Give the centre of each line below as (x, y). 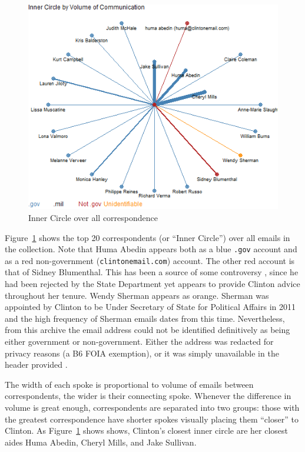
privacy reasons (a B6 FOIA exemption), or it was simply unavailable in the (142, 353)
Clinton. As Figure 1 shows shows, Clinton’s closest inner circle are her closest (146, 430)
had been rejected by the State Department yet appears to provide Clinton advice (152, 284)
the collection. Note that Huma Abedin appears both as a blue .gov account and (151, 249)
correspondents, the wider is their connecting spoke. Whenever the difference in (148, 396)
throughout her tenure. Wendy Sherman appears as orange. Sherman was (137, 295)
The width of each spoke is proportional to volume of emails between (129, 384)
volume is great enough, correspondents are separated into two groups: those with (152, 407)
